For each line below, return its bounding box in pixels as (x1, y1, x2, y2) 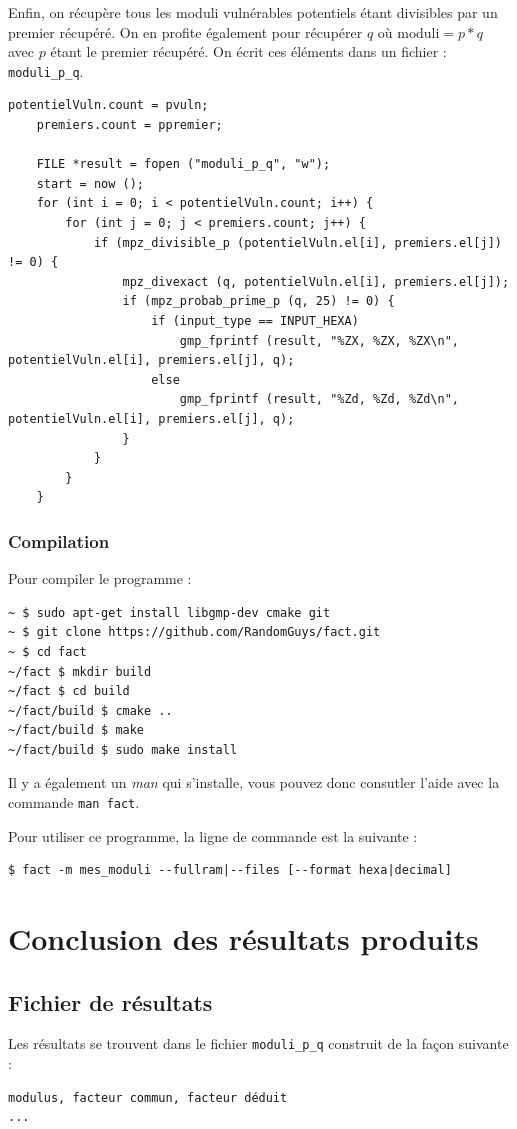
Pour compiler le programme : (8, 568, 192, 589)
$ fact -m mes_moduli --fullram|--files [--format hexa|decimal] (8, 863, 452, 878)
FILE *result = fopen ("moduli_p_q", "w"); (36, 157, 331, 172)
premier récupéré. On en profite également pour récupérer (8, 21, 363, 42)
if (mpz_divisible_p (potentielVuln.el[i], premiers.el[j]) (93, 235, 502, 250)
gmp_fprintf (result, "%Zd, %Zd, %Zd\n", (179, 392, 460, 407)
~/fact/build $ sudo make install (8, 742, 238, 757)
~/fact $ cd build (8, 684, 130, 699)
